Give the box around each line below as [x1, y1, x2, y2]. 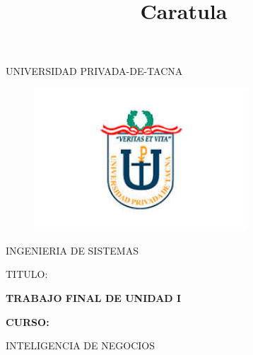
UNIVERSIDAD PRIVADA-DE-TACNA [6, 64, 183, 78]
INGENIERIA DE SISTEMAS [6, 243, 139, 257]
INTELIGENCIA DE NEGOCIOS [6, 338, 155, 353]
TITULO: [6, 267, 48, 281]
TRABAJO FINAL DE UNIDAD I [6, 290, 182, 305]
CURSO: [6, 314, 49, 329]
